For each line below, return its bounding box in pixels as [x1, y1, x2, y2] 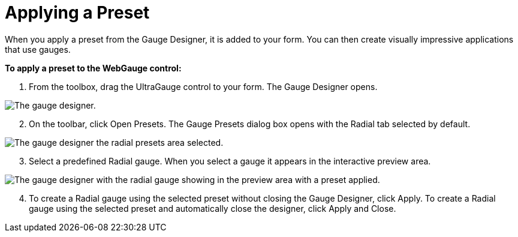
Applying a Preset [5, 2, 150, 23]
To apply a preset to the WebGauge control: [5, 62, 182, 73]
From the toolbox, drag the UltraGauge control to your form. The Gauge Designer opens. [29, 81, 378, 92]
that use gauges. [5, 44, 71, 55]
